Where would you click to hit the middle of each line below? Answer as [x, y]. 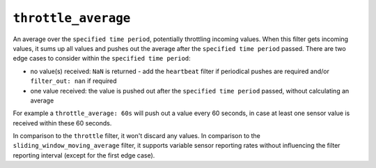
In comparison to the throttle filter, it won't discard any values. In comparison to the [137, 136]
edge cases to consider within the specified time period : [102, 59]
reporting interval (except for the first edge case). [84, 155]
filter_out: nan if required [74, 81]
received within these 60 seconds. [62, 123]
